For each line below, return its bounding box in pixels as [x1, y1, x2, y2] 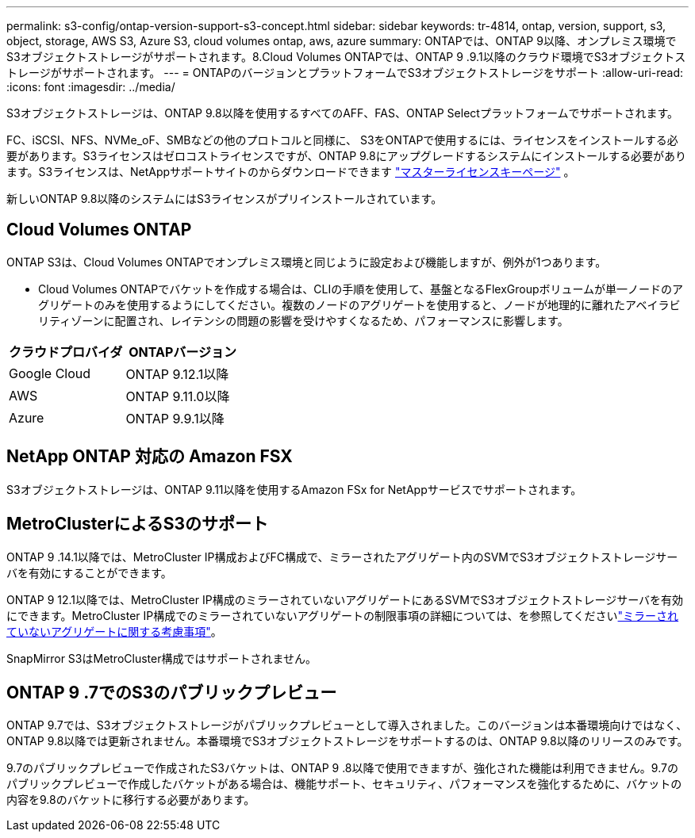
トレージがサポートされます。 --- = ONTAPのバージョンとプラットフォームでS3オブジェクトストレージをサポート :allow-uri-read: [6, 66, 684, 79]
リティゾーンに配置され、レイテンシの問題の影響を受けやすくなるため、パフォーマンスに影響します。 [38, 313, 569, 327]
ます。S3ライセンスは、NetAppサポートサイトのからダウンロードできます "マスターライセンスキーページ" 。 [6, 165, 575, 178]
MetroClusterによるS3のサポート [6, 514, 268, 534]
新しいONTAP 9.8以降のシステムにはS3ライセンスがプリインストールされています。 [6, 192, 443, 205]
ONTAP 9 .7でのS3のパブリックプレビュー [6, 682, 337, 702]
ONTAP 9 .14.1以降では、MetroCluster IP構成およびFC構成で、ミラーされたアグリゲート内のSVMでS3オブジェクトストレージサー [6, 549, 678, 564]
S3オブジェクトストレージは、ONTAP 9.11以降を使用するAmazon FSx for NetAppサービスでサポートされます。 [6, 482, 582, 496]
